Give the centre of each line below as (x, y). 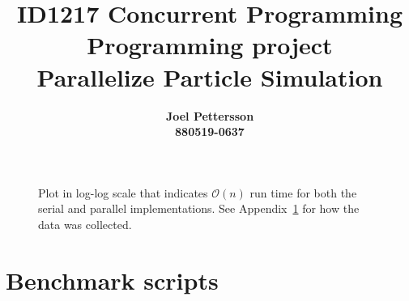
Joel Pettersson (210, 115)
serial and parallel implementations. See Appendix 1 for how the (199, 208)
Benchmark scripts (112, 280)
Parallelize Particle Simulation (210, 76)
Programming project (210, 45)
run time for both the (303, 192)
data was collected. (85, 224)
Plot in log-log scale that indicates (123, 192)
